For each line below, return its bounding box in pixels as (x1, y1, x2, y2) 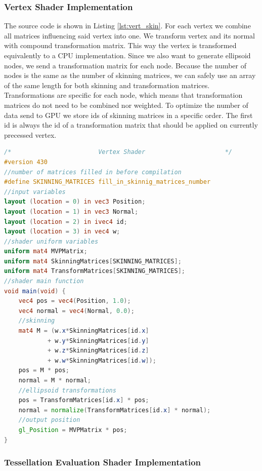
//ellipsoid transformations (18, 386, 116, 394)
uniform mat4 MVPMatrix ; (4, 248, 88, 255)
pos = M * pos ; (18, 367, 69, 374)
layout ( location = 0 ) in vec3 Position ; (4, 198, 146, 206)
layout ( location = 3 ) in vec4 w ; (4, 228, 120, 235)
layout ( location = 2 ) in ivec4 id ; (4, 218, 127, 225)
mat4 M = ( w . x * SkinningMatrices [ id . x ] (18, 327, 149, 335)
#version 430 (4, 158, 48, 166)
